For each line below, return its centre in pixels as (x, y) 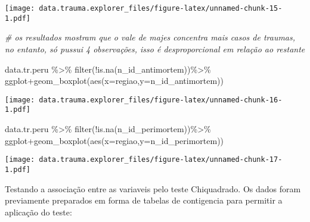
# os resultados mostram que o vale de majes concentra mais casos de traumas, (150, 37)
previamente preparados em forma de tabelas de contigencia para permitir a (144, 200)
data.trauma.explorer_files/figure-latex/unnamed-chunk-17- (161, 160)
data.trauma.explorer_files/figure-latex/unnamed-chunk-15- (161, 8)
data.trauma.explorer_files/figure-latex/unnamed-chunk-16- (161, 100)
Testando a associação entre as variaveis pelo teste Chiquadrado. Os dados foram (153, 188)
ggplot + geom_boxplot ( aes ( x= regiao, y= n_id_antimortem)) (114, 81)
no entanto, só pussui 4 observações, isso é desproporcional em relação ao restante (155, 49)
